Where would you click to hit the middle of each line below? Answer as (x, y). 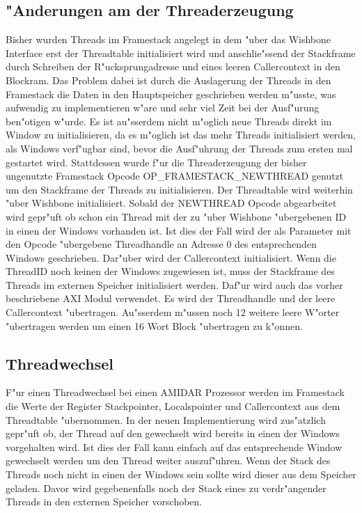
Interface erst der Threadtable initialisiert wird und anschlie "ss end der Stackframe (181, 53)
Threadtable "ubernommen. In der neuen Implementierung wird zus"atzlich (166, 419)
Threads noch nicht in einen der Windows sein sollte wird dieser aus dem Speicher (181, 474)
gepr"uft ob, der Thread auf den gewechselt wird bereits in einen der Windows (173, 433)
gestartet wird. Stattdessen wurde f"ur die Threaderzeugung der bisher (156, 162)
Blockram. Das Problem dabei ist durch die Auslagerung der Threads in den (168, 80)
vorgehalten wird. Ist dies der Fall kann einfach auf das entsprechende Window (174, 447)
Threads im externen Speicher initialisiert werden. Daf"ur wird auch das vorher (174, 284)
